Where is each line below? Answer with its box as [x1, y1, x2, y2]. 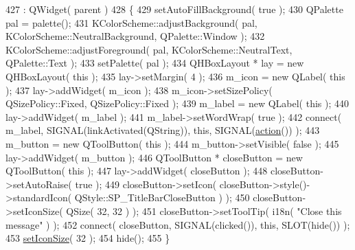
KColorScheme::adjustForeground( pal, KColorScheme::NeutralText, [5, 42, 293, 56]
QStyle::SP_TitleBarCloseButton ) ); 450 [74, 190, 250, 205]
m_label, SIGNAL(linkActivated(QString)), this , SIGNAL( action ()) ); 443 [5, 123, 320, 137]
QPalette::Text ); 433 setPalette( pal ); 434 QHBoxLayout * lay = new [5, 56, 304, 70]
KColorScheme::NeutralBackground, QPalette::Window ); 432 [5, 29, 265, 43]
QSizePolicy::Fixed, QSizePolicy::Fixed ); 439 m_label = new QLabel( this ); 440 [5, 96, 350, 111]
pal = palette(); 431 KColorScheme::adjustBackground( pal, [5, 15, 257, 30]
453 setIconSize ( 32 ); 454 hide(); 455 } [5, 231, 170, 245]
